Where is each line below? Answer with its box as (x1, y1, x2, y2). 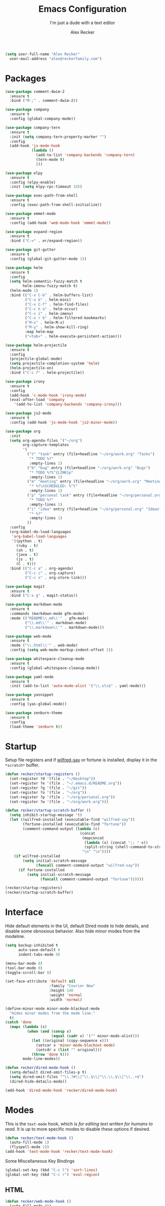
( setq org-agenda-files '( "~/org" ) (9, 438, 82, 443)
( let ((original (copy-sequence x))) (31, 1038, 109, 1043)
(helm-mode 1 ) (9, 288, 38, 293)
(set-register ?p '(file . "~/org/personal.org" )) (9, 794, 115, 800)
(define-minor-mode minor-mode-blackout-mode (5, 1006, 100, 1011)
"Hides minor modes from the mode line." (9, 1011, 96, 1016)
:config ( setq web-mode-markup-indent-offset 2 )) (9, 648, 113, 653)
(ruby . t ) (16, 543, 38, 548)
